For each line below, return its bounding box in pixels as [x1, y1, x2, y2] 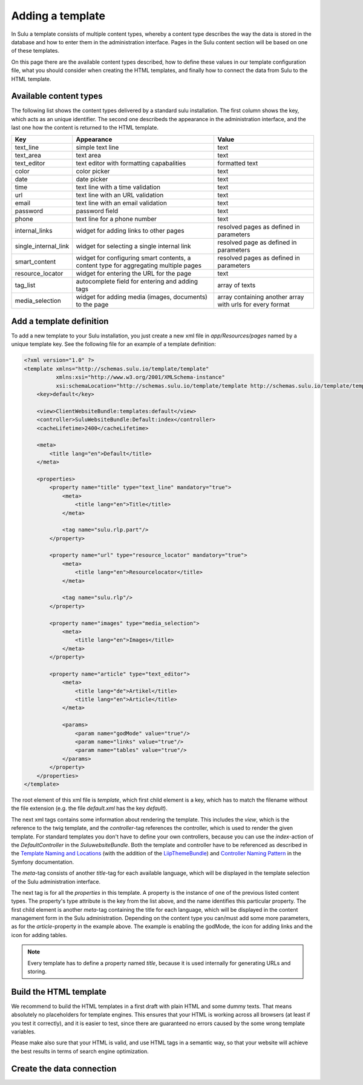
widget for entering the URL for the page [76, 269, 192, 277]
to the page [76, 300, 109, 308]
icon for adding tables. [11, 931, 68, 938]
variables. [11, 1028, 36, 1035]
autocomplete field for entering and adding [76, 277, 198, 285]
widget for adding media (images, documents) [76, 293, 208, 301]
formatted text [217, 159, 258, 167]
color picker [76, 167, 110, 175]
